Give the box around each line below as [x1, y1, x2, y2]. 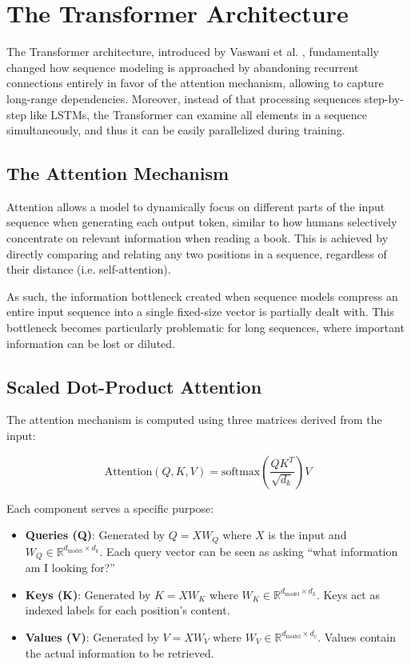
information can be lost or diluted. [6, 334, 175, 351]
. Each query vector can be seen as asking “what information [99, 542, 398, 559]
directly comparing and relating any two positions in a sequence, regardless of [6, 245, 387, 262]
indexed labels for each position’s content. [25, 602, 230, 618]
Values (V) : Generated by [25, 628, 159, 645]
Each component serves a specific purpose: [6, 499, 214, 516]
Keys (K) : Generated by [25, 586, 151, 602]
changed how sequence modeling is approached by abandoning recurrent [6, 58, 359, 75]
